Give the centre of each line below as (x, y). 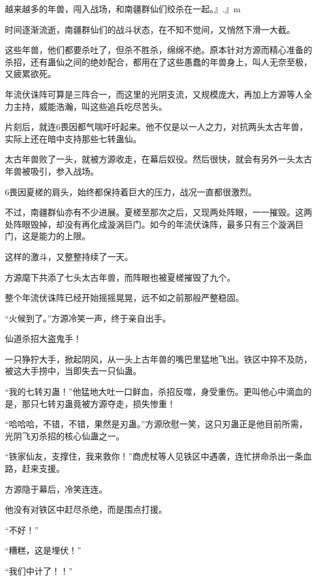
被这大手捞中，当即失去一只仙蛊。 (73, 371)
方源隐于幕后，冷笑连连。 (56, 489)
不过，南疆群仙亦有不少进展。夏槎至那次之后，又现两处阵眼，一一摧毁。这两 (158, 212)
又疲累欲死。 (30, 74)
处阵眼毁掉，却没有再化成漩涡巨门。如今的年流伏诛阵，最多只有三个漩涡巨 (154, 224)
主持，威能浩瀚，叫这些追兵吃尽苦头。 (90, 106)
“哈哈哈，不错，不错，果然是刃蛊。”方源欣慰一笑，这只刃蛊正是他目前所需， (156, 424)
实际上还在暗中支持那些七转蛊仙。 (73, 138)
